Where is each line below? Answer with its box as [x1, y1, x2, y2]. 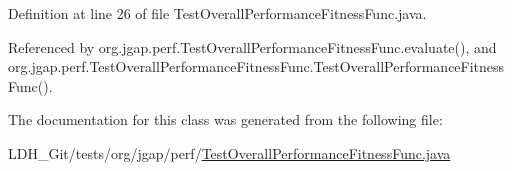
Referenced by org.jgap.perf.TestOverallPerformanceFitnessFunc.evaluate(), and [8, 36, 497, 57]
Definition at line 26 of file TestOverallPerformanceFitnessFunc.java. [8, 3, 427, 23]
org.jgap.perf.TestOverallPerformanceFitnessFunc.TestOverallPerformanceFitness [8, 56, 505, 77]
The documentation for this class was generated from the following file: [8, 109, 443, 130]
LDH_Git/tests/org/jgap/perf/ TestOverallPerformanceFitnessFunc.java [8, 142, 451, 163]
